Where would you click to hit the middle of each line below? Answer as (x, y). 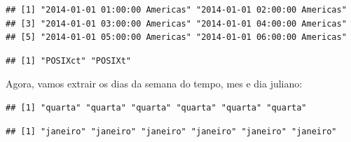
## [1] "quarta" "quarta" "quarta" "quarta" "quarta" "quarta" (156, 107)
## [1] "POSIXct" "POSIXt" (68, 61)
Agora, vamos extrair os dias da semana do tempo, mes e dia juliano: (154, 84)
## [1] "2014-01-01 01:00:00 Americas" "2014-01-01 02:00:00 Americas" (176, 10)
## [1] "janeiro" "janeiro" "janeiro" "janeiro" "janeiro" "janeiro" (171, 131)
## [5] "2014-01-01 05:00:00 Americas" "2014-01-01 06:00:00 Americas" (176, 37)
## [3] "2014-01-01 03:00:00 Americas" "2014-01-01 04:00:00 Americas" (176, 23)
